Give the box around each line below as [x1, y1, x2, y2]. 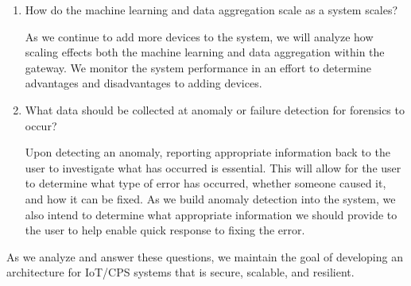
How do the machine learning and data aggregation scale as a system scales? [25, 2, 398, 17]
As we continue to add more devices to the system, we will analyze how [25, 28, 374, 44]
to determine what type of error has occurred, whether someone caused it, [25, 175, 386, 191]
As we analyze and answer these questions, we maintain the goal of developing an [6, 248, 403, 265]
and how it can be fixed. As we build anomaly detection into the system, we [25, 190, 396, 207]
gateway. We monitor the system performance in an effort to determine [25, 59, 371, 75]
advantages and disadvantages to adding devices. [25, 75, 262, 91]
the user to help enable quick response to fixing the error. [25, 222, 305, 238]
